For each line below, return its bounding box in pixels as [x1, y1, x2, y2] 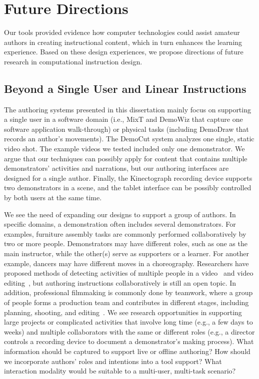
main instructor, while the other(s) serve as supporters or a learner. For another [4, 248, 249, 259]
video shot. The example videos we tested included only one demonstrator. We [4, 143, 245, 154]
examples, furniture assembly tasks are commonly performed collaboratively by [4, 228, 246, 239]
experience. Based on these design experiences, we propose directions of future [4, 46, 243, 57]
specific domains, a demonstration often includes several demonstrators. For [4, 219, 236, 229]
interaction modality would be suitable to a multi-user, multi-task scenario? [4, 366, 236, 376]
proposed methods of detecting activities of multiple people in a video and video [4, 268, 253, 278]
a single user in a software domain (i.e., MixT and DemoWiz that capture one [4, 114, 243, 124]
